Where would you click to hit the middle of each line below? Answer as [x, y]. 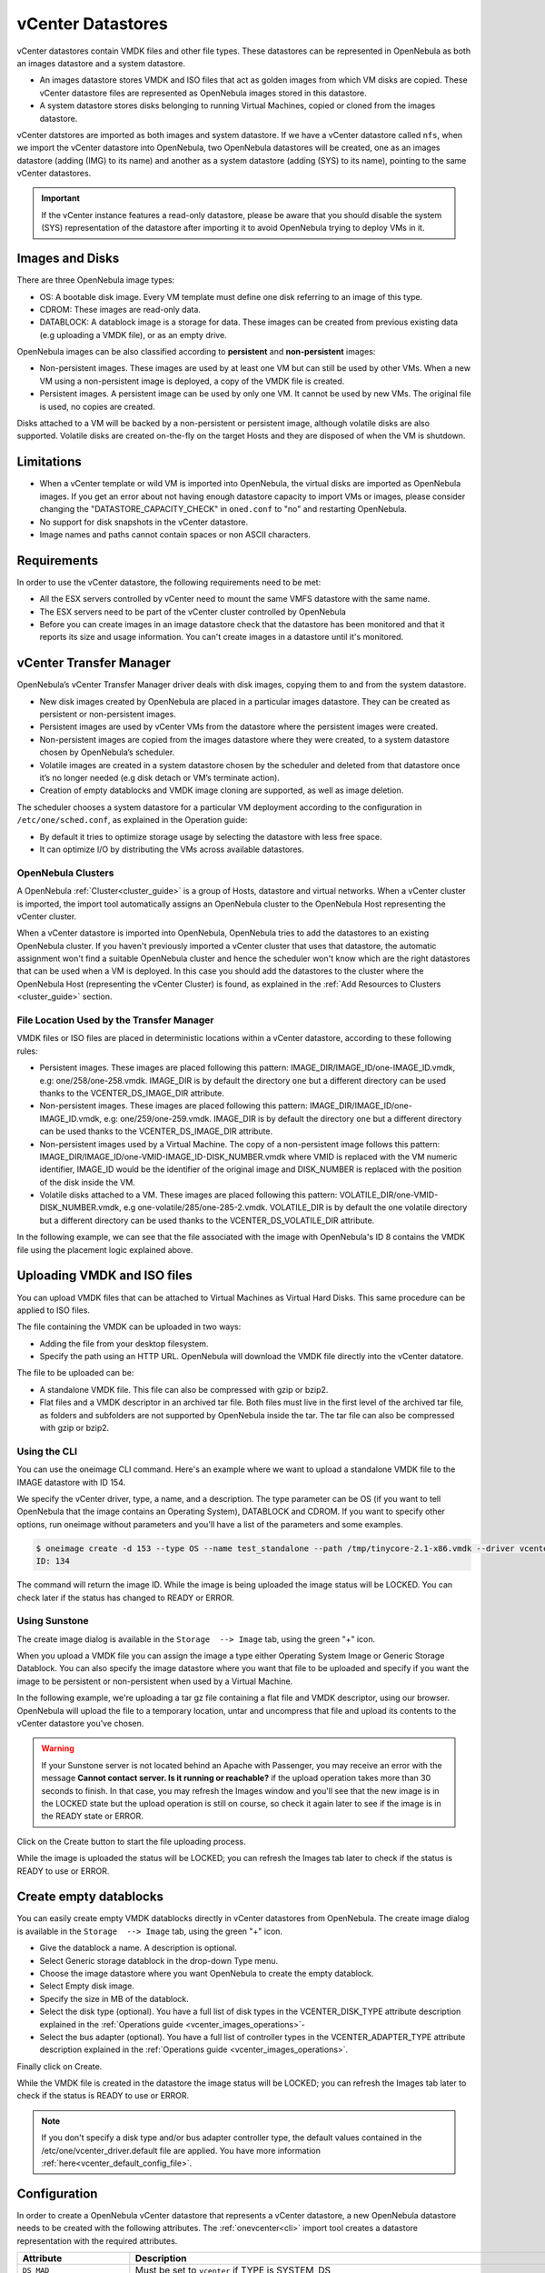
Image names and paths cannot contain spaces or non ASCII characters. [175, 534]
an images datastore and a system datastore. [101, 63]
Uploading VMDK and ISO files [104, 1276]
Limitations [49, 462]
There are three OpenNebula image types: [96, 280]
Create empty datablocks [90, 1897]
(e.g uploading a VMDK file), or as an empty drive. [133, 335]
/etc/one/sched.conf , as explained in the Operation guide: [132, 820]
